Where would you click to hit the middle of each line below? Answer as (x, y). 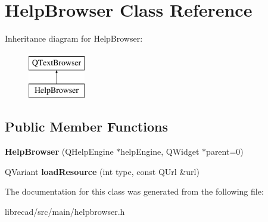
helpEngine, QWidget (160, 151)
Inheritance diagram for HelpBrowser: (74, 38)
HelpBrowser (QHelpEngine (59, 151)
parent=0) (225, 151)
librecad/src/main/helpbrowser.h (65, 211)
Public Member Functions (86, 126)
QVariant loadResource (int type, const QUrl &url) (102, 171)
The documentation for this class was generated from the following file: (134, 191)
